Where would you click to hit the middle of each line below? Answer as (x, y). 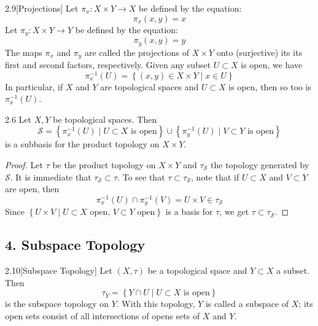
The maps (24, 52)
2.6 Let (18, 119)
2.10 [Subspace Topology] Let (59, 270)
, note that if (215, 177)
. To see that (141, 177)
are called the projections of (137, 52)
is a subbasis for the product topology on (82, 144)
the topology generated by (260, 165)
